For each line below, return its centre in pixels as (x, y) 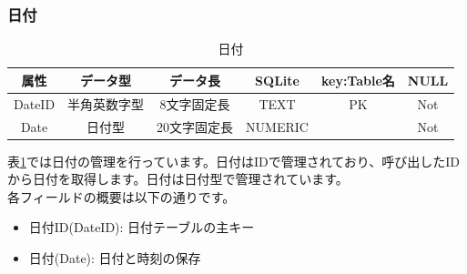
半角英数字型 (106, 103)
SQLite (277, 80)
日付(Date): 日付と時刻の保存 (115, 257)
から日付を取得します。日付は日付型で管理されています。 (178, 179)
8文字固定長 (195, 103)
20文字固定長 (195, 126)
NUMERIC (277, 126)
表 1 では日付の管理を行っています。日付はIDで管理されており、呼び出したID (233, 161)
